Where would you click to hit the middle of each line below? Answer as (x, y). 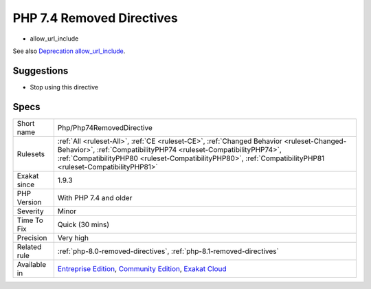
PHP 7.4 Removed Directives (95, 18)
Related (29, 246)
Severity (30, 211)
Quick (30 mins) (83, 224)
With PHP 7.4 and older (95, 197)
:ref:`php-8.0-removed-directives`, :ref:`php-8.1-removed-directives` (168, 251)
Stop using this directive (64, 87)
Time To (30, 220)
